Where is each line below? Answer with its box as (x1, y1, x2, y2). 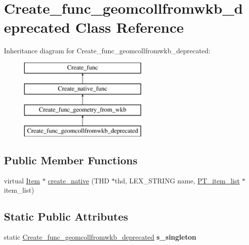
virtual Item (4, 175, 40, 185)
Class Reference (75, 17, 184, 37)
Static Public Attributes (4, 209, 128, 224)
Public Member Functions (4, 153, 137, 168)
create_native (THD (48, 175, 110, 185)
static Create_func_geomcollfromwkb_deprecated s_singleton (4, 232, 196, 242)
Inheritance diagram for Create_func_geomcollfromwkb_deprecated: (4, 45, 211, 56)
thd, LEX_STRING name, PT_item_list (115, 175, 240, 185)
